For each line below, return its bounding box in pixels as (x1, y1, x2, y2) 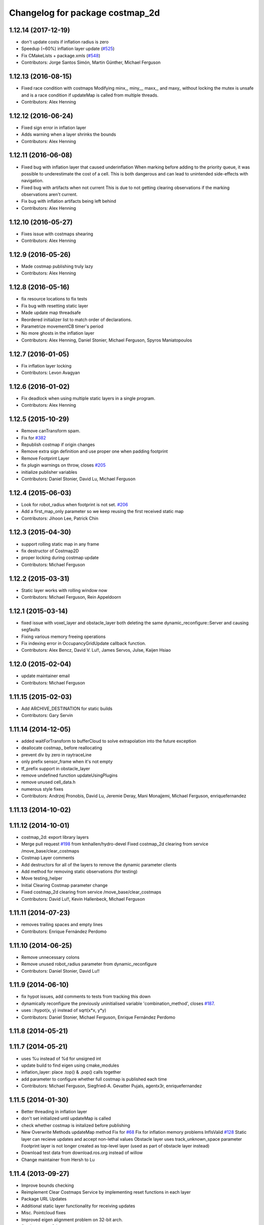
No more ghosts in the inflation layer (21, 330, 95, 336)
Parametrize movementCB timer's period (21, 323, 104, 329)
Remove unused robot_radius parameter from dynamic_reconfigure (21, 961, 157, 967)
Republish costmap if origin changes (21, 441, 95, 447)
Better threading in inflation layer (21, 1108, 88, 1114)
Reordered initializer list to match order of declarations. (21, 317, 132, 322)
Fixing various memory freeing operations (21, 634, 106, 639)
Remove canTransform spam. (21, 428, 81, 434)
